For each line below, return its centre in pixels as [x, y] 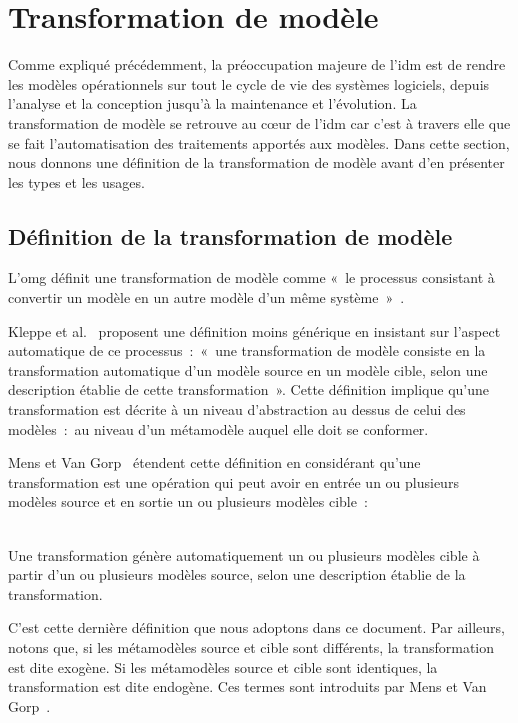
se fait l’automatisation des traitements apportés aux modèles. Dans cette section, [259, 142]
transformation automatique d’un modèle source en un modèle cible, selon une [248, 369]
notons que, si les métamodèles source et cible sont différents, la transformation [251, 646]
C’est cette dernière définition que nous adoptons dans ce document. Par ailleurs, [256, 627]
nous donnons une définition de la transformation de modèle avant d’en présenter [256, 162]
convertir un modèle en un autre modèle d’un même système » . [206, 297]
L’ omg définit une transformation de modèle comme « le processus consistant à [251, 277]
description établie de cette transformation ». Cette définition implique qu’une [248, 389]
